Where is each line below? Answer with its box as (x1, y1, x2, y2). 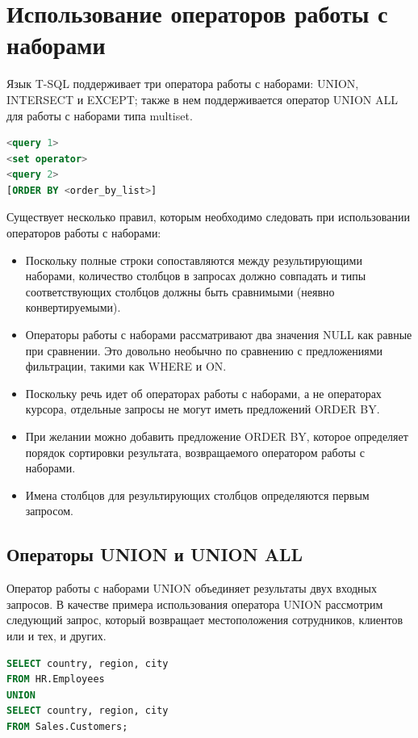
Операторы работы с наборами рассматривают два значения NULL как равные (25, 326, 412, 343)
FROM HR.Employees (6, 673, 105, 686)
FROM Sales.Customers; (6, 720, 128, 732)
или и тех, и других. (6, 627, 107, 644)
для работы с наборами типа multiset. (6, 107, 193, 124)
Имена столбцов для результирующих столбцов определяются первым (25, 486, 370, 503)
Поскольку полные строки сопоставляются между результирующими (25, 251, 362, 268)
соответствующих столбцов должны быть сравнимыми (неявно (25, 283, 335, 300)
